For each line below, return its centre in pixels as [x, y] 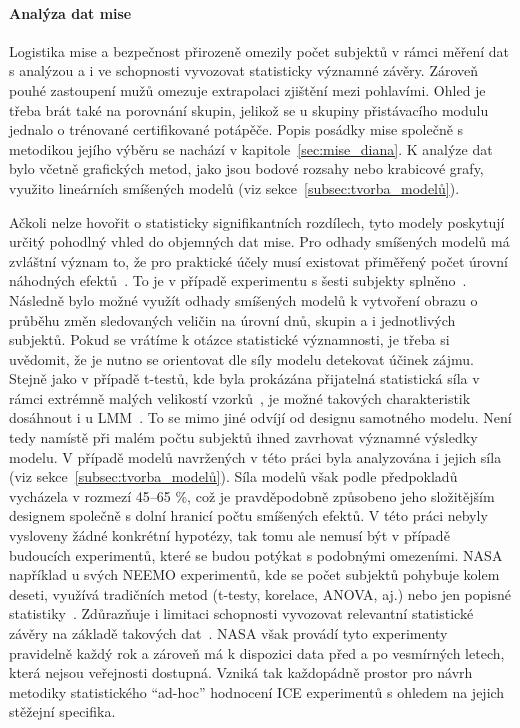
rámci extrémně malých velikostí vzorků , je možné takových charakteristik [240, 397]
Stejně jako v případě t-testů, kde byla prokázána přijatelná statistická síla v [244, 378]
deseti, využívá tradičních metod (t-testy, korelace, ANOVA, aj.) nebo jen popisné [260, 593]
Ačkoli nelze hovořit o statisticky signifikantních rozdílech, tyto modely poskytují [257, 221]
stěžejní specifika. [62, 711]
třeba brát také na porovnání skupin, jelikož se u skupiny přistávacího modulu [249, 109]
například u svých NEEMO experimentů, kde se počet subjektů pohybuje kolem [254, 574]
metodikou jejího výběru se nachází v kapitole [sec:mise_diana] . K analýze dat [251, 148]
